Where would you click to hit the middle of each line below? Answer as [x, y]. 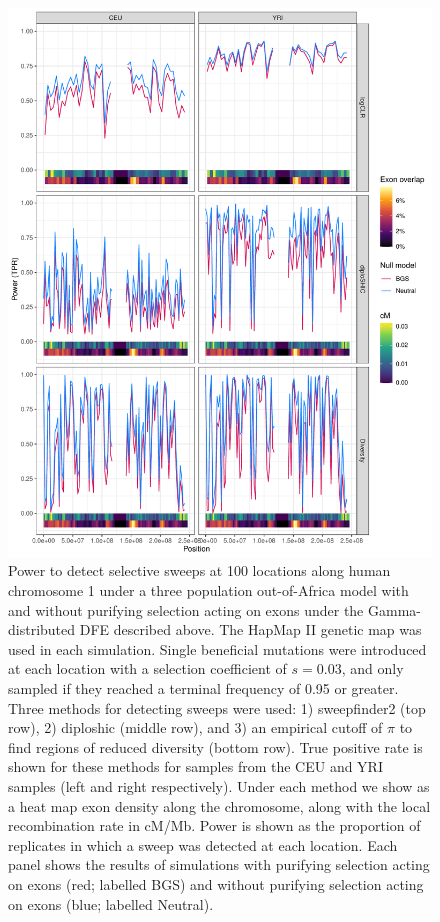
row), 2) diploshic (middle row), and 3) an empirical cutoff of [195, 727]
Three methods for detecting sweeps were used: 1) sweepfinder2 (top [217, 707]
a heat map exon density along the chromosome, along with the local [219, 805]
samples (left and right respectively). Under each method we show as [219, 786]
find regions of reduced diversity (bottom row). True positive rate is [215, 746]
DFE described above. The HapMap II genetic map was [250, 629]
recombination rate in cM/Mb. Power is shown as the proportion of [214, 825]
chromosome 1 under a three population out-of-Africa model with [208, 590]
